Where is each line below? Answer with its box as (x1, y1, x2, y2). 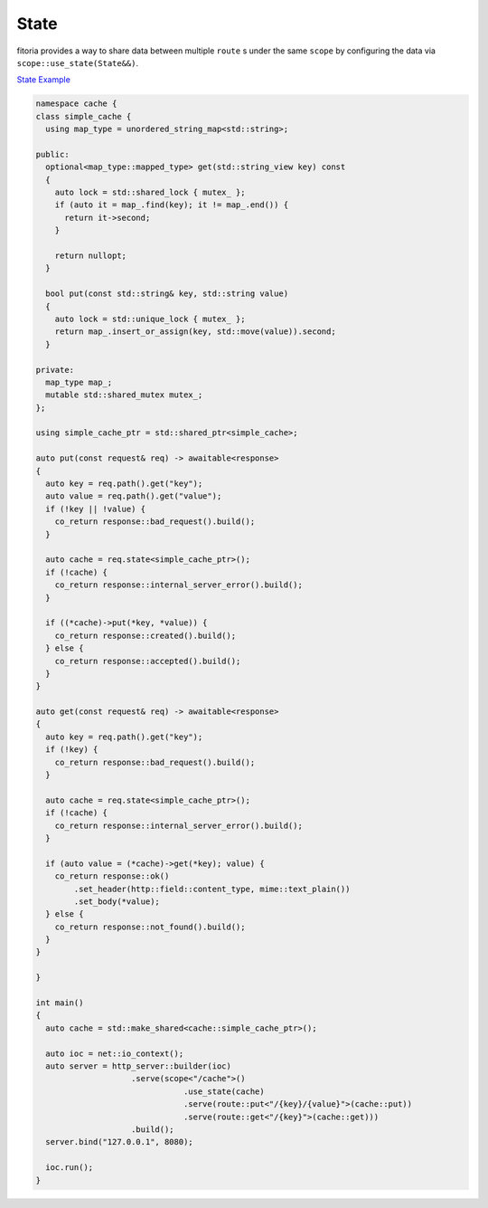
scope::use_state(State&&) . (16, 57, 139, 68)
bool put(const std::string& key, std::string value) (45, 289, 289, 299)
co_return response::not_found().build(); (54, 921, 246, 932)
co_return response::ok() (54, 871, 170, 881)
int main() (35, 998, 84, 1008)
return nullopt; (54, 251, 127, 261)
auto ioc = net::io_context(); (45, 1048, 184, 1059)
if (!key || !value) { (45, 503, 146, 514)
